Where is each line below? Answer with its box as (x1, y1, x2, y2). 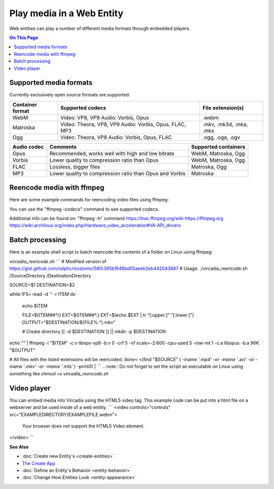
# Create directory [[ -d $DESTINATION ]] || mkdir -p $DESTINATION (22, 328, 166, 334)
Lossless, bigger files (49, 163, 100, 170)
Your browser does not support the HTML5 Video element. (22, 423, 145, 429)
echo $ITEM (22, 302, 48, 309)
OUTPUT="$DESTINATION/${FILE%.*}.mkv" (22, 319, 116, 325)
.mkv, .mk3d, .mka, (202, 121, 248, 128)
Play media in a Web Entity (9, 8, 124, 19)
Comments (49, 143, 77, 150)
